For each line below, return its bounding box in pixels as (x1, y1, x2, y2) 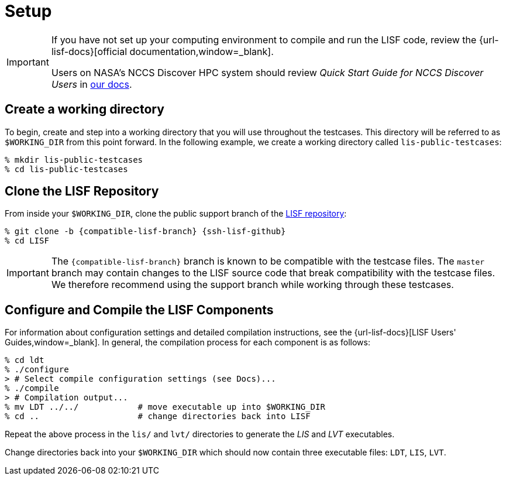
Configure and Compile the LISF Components (5, 302, 274, 317)
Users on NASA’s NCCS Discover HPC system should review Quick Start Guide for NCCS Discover (51, 66, 484, 78)
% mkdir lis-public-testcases (5, 155, 143, 164)
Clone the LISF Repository (5, 184, 159, 199)
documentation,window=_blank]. (129, 45, 274, 57)
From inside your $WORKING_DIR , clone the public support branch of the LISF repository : (5, 208, 347, 219)
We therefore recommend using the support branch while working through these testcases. (51, 279, 454, 291)
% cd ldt (5, 355, 44, 365)
